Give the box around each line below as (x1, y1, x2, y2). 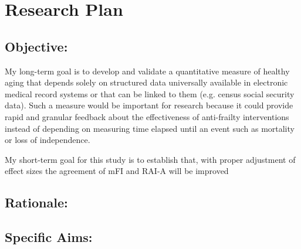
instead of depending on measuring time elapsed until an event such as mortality (5, 122, 295, 134)
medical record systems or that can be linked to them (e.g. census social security (5, 87, 295, 100)
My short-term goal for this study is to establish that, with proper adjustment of (5, 153, 296, 165)
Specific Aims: (5, 228, 93, 246)
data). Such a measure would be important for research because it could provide (5, 99, 293, 111)
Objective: (5, 37, 68, 55)
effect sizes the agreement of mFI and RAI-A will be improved (5, 165, 229, 177)
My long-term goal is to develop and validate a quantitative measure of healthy (5, 64, 290, 77)
